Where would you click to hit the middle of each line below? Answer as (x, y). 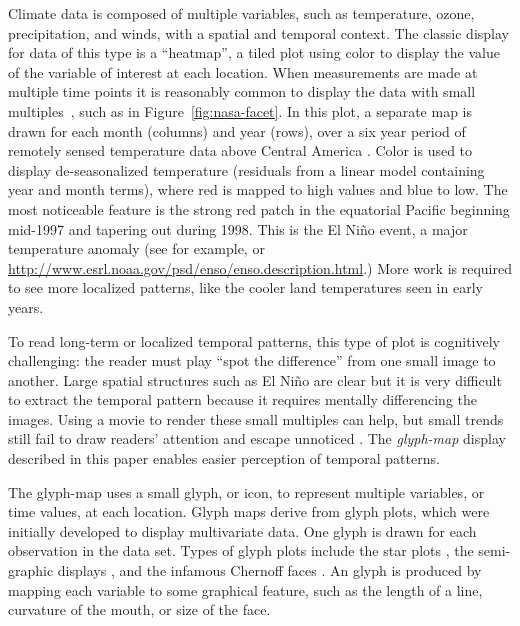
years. (26, 306)
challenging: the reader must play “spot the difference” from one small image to (252, 360)
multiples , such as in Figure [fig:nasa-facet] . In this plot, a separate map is (240, 110)
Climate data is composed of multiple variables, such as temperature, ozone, (241, 13)
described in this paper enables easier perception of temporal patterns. (224, 458)
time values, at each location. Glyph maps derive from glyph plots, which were (249, 511)
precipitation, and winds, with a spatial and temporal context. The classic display (258, 32)
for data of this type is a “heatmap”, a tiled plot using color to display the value (254, 52)
